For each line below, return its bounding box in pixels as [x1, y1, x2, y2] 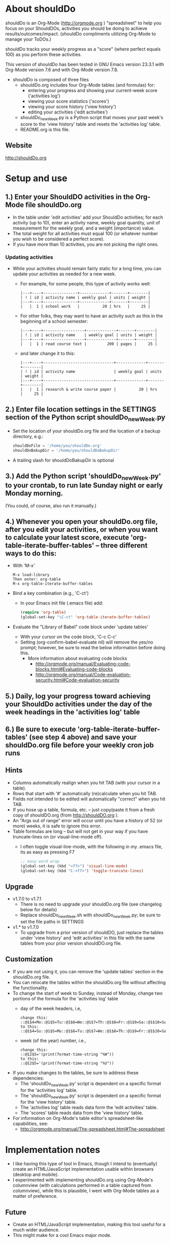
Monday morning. [5, 489, 64, 498]
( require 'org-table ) [20, 610, 66, 615]
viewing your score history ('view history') [27, 103, 117, 109]
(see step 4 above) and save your [29, 733, 137, 741]
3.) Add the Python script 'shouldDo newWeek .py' [5, 472, 161, 482]
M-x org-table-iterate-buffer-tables [12, 581, 93, 587]
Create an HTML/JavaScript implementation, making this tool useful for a [12, 1222, 165, 1228]
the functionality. [12, 985, 48, 991]
